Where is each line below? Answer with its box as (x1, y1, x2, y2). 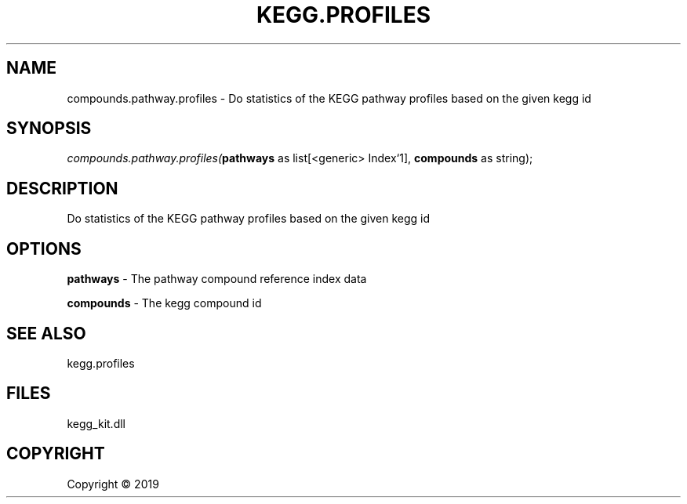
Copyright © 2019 (67, 477, 159, 491)
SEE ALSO (6, 323, 86, 343)
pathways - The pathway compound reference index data (67, 272, 367, 286)
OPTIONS (6, 238, 82, 259)
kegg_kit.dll (67, 416, 125, 430)
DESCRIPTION (6, 178, 118, 198)
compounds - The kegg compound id (67, 296, 262, 310)
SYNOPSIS (6, 118, 92, 139)
